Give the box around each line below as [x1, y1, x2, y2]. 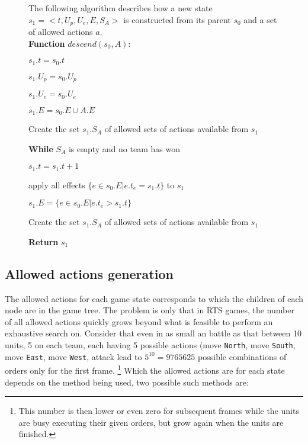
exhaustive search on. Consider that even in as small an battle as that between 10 [5, 327, 301, 339]
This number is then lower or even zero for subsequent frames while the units [18, 405, 299, 417]
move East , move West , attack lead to [5, 350, 142, 362]
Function [28, 37, 65, 49]
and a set [243, 13, 277, 25]
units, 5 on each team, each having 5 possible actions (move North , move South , [5, 339, 296, 351]
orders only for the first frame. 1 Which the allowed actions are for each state [5, 362, 285, 377]
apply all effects [28, 178, 85, 191]
